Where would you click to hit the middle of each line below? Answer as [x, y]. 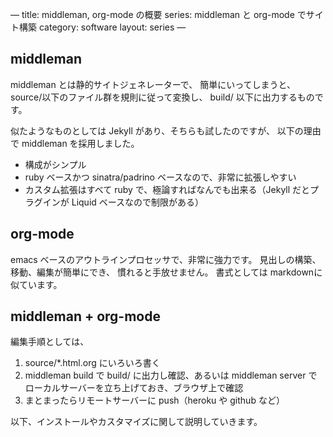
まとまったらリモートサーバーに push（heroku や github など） [154, 400]
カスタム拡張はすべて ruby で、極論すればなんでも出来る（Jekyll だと [167, 189]
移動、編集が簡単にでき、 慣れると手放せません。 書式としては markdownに [166, 272]
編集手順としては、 [50, 342]
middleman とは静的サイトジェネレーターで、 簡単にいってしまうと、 [153, 84]
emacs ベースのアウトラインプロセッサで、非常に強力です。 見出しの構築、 [166, 259]
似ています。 [36, 284]
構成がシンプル [55, 164]
